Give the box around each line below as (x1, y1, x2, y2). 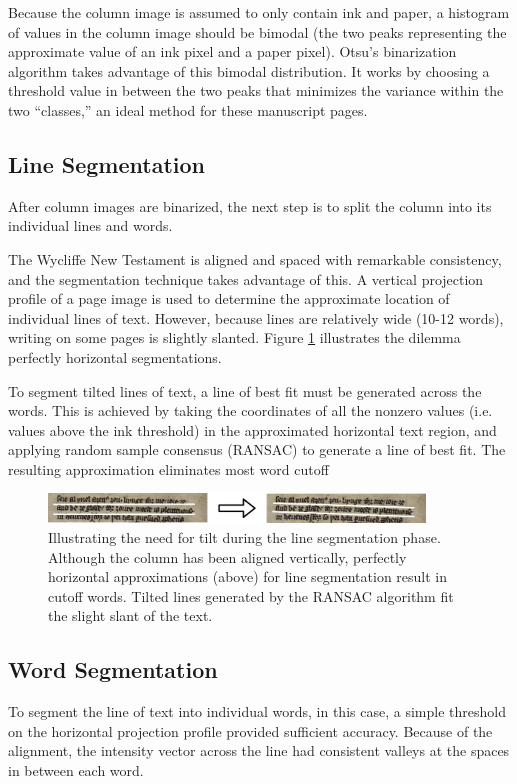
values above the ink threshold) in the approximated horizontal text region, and (8, 419, 497, 440)
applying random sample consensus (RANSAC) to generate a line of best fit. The (8, 439, 506, 460)
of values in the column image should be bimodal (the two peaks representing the (8, 21, 507, 42)
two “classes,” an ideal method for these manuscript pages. (8, 99, 368, 120)
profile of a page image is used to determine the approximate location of (8, 288, 450, 309)
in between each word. (8, 759, 144, 780)
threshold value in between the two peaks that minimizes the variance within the (8, 80, 504, 101)
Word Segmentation (8, 654, 218, 685)
